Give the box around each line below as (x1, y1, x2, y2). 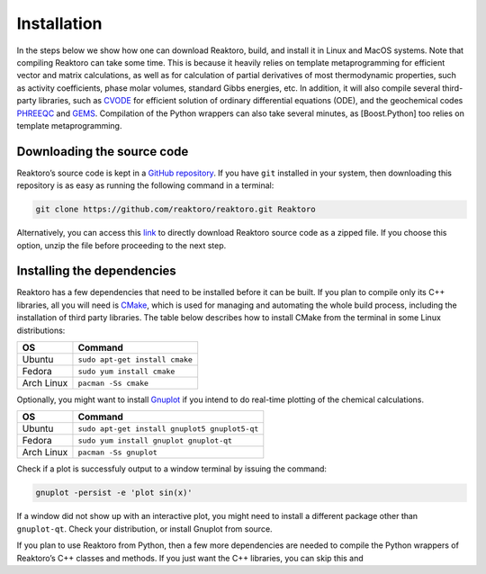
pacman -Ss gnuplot (77, 447, 157, 457)
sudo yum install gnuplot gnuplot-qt (77, 435, 233, 445)
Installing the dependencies (16, 264, 177, 279)
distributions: (16, 325, 66, 336)
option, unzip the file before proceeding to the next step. (16, 239, 227, 251)
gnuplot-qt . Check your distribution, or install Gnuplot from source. (16, 523, 274, 534)
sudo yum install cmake (77, 366, 175, 376)
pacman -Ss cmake (77, 378, 148, 388)
